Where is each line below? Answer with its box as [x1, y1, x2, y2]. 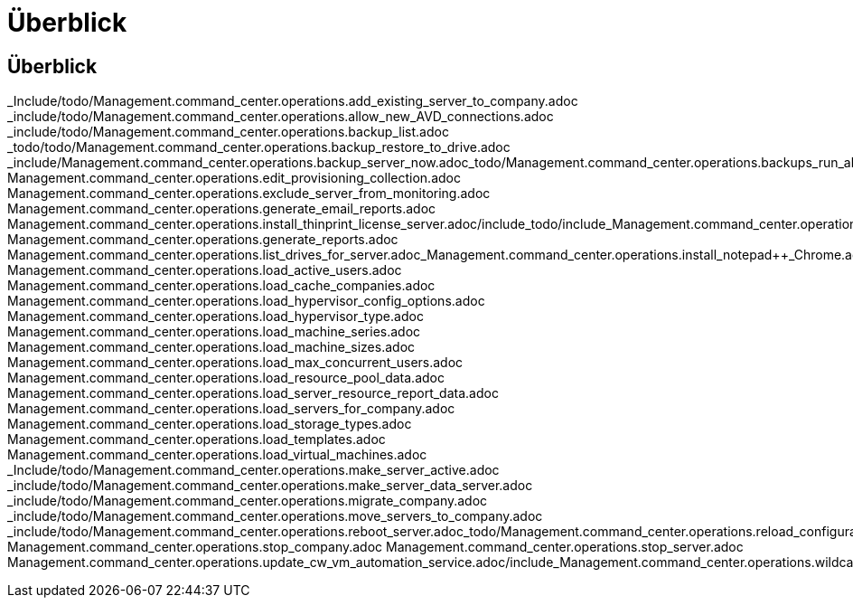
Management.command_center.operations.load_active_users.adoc [7, 262, 402, 279]
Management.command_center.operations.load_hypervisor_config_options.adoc [7, 293, 485, 309]
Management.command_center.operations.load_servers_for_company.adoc [7, 401, 455, 417]
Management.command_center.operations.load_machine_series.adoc [7, 324, 421, 340]
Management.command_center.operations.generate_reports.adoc [7, 232, 398, 248]
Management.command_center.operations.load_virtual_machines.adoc [7, 447, 427, 463]
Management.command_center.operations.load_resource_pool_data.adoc [7, 370, 445, 386]
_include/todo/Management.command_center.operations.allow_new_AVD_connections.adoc [7, 109, 554, 125]
